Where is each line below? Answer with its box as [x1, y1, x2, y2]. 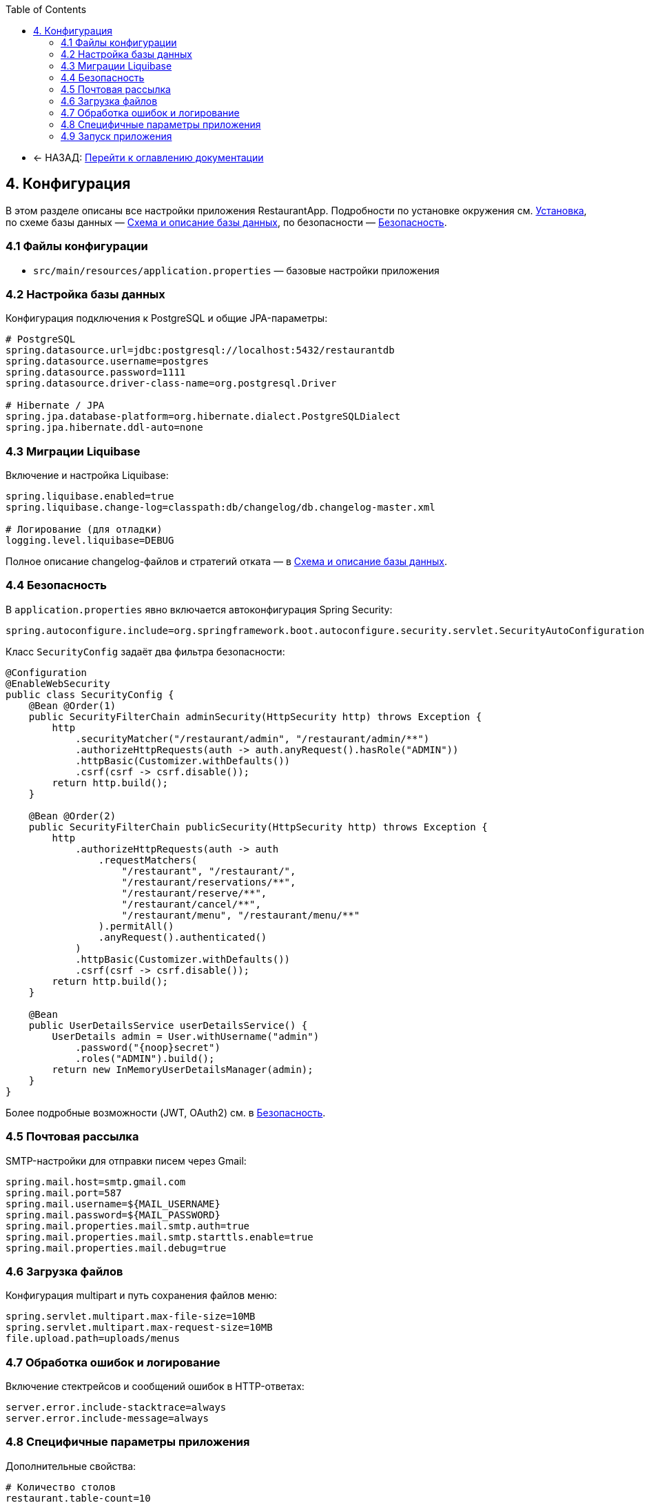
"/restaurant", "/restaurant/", [121, 865, 296, 877]
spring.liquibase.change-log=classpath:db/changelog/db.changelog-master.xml [6, 502, 435, 513]
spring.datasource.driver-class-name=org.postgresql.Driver [6, 378, 337, 389]
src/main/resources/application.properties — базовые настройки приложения [33, 264, 440, 276]
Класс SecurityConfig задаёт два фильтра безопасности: [6, 645, 285, 657]
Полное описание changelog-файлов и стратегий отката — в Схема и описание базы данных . [6, 555, 448, 568]
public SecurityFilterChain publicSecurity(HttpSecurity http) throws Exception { [28, 821, 488, 832]
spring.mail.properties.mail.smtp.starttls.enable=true [6, 1231, 313, 1243]
